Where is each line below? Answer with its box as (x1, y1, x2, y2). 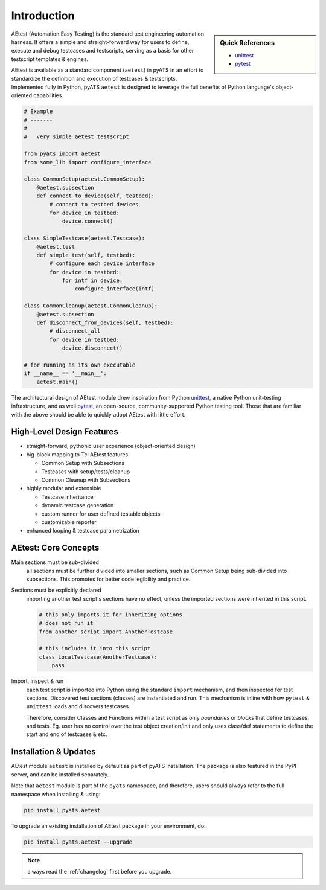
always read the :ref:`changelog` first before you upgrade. (27, 868, 172, 875)
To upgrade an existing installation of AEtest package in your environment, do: (11, 822, 206, 830)
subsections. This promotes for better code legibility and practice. (26, 575, 191, 583)
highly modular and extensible (26, 485, 101, 492)
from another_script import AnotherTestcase (39, 628, 173, 635)
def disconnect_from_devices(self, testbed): (36, 319, 174, 326)
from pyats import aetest (24, 150, 101, 157)
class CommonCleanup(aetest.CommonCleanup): (24, 303, 158, 309)
